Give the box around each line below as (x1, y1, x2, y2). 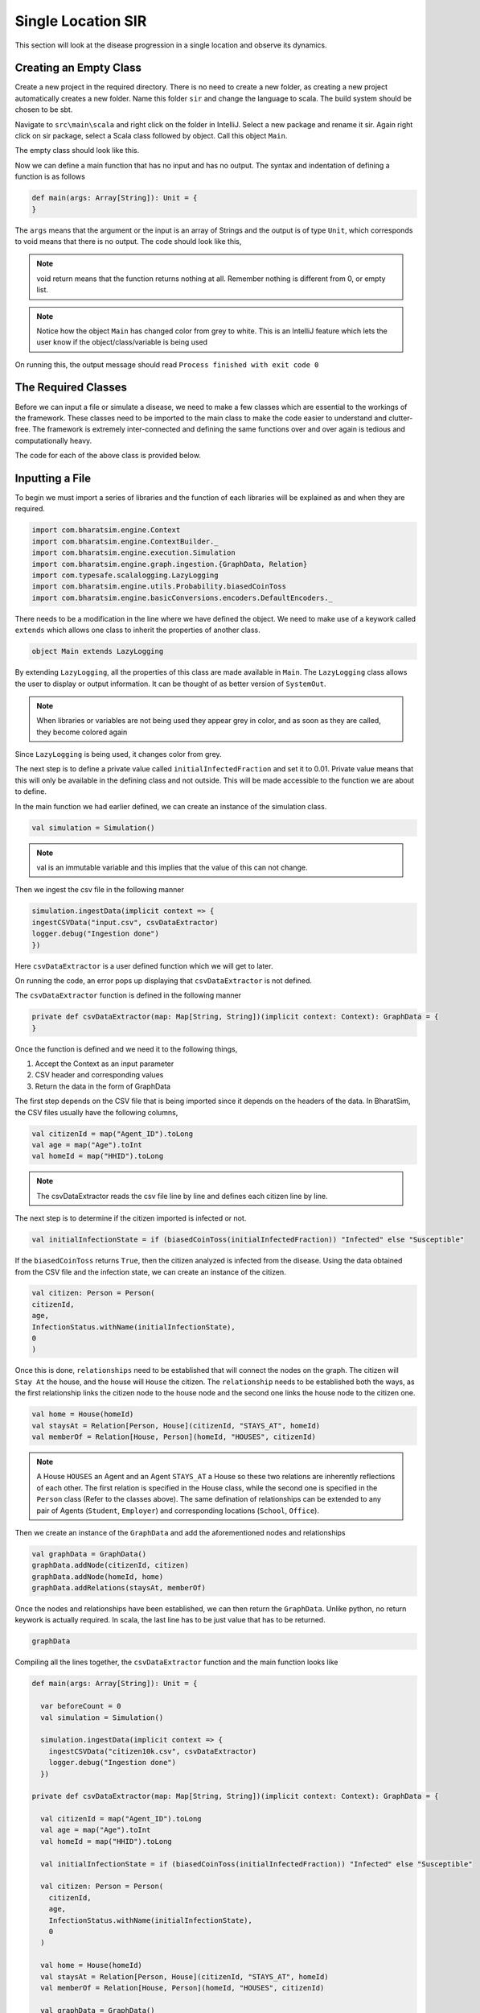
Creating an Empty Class (14, 61, 142, 75)
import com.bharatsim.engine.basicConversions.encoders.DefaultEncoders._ (31, 593, 334, 602)
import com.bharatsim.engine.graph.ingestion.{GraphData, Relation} (31, 560, 308, 568)
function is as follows (14, 172, 86, 181)
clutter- (388, 413, 413, 423)
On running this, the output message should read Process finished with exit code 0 (14, 359, 319, 370)
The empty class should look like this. (14, 146, 140, 155)
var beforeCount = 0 (40, 1701, 121, 1711)
